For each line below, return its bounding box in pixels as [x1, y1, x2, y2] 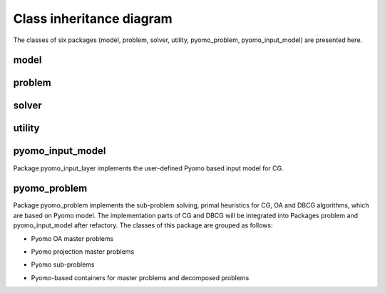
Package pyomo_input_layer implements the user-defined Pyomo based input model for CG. [13, 164, 284, 173]
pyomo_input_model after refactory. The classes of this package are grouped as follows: [13, 221, 273, 230]
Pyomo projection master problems [31, 247, 135, 256]
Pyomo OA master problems [31, 234, 114, 242]
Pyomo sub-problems [31, 260, 95, 269]
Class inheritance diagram [13, 11, 173, 26]
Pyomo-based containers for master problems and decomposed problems [31, 273, 250, 282]
